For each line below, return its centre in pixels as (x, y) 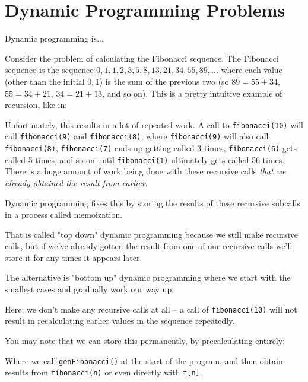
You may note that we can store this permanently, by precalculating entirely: (145, 340)
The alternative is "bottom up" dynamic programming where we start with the (148, 277)
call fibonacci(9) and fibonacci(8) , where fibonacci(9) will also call (137, 136)
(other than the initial (45, 81)
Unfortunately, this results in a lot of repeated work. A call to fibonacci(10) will (154, 124)
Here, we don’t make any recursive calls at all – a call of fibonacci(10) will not (151, 309)
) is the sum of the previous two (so (164, 81)
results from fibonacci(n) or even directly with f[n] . (104, 372)
